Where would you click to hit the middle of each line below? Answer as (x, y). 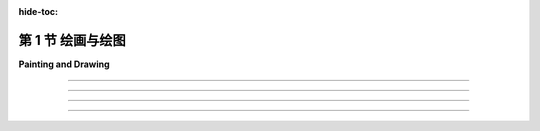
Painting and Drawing (64, 64)
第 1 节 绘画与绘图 (72, 40)
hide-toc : (38, 11)
